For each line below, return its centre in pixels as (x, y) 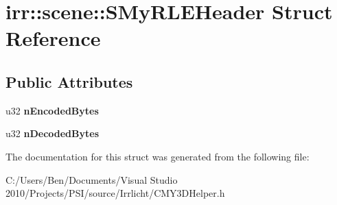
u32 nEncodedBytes (52, 110)
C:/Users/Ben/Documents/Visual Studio (92, 179)
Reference (53, 38)
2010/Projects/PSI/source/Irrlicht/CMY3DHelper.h (115, 193)
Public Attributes (69, 81)
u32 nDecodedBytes (52, 133)
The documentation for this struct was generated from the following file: (158, 156)
